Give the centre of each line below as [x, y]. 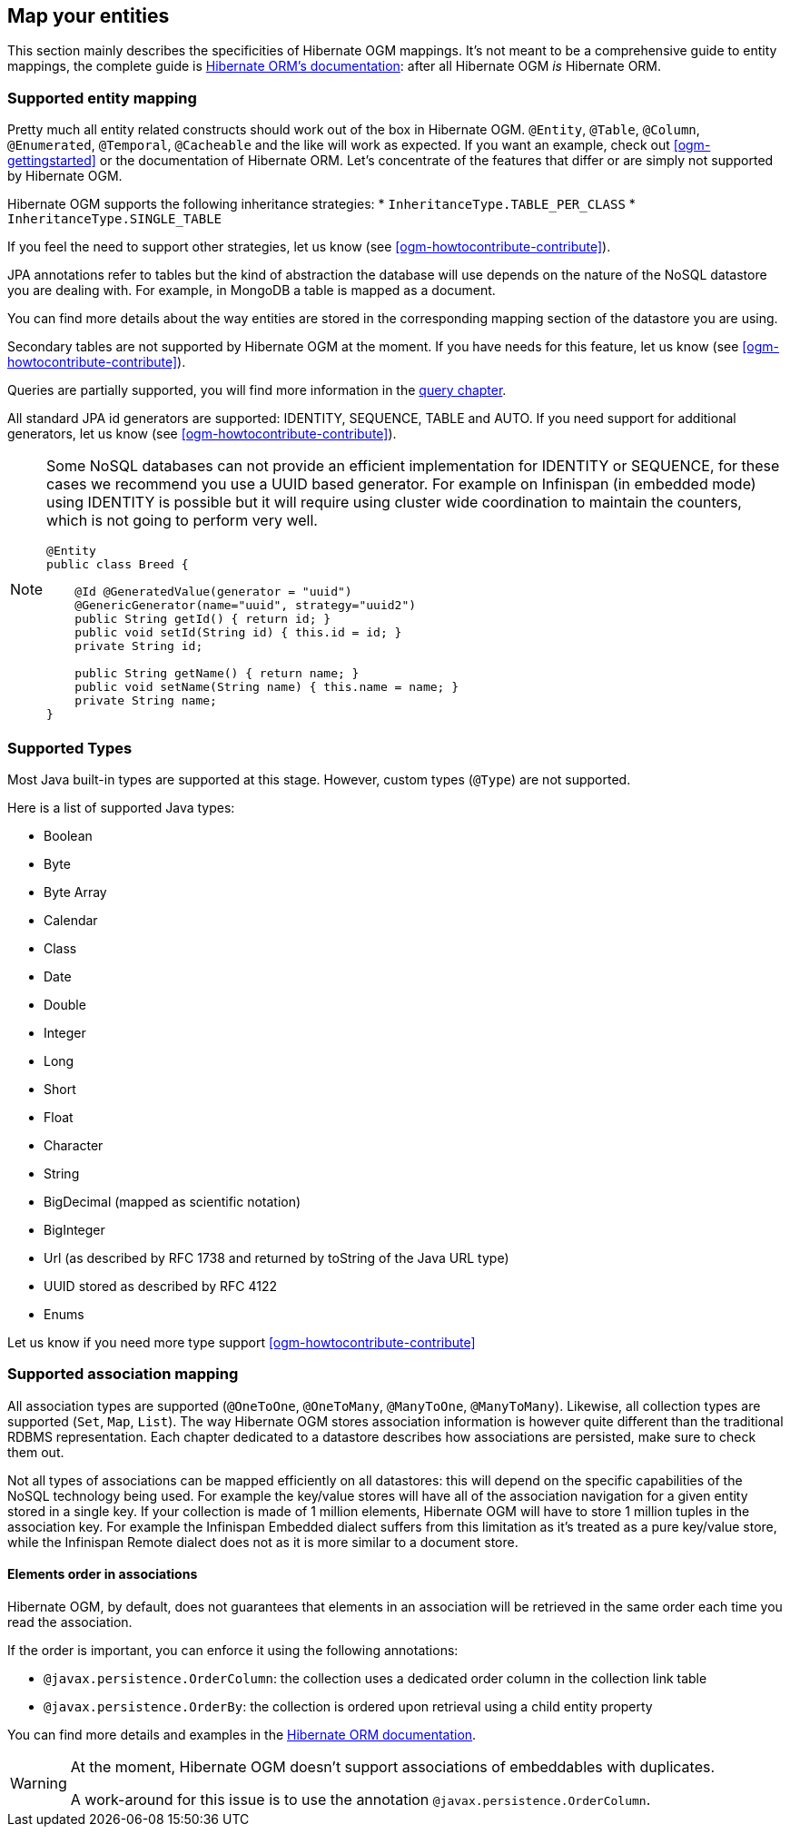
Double [65, 1004]
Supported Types [70, 748]
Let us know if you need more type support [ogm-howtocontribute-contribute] [242, 1342]
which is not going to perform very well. [182, 521]
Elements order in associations [103, 1574]
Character [74, 1145]
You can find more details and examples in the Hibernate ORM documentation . [242, 1734]
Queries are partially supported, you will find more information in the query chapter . [257, 390]
